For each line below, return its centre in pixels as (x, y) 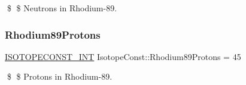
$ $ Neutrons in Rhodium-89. (62, 8)
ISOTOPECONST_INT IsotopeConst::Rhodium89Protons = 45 (123, 56)
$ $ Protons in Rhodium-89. (60, 76)
